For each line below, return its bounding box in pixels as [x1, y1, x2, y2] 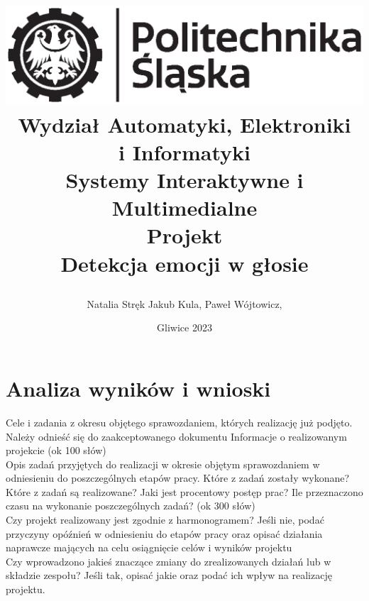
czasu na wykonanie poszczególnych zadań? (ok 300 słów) [6, 498, 255, 513]
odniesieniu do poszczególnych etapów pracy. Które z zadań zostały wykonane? [6, 470, 350, 485]
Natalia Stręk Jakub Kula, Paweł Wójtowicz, [87, 296, 282, 311]
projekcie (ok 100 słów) [6, 443, 106, 458]
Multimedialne [111, 193, 258, 222]
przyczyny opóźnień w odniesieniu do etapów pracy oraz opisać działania [6, 526, 323, 541]
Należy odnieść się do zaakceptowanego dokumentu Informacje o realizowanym [6, 429, 347, 443]
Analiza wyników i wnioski [6, 373, 271, 402]
